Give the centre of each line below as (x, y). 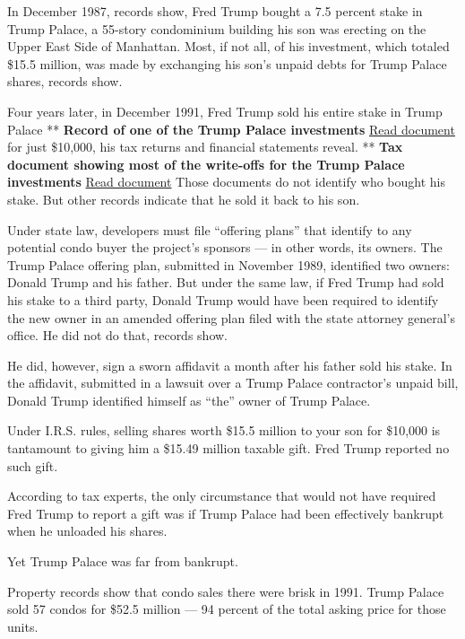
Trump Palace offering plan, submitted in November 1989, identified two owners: (229, 264)
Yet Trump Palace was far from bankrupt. (123, 561)
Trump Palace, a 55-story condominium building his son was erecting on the (217, 28)
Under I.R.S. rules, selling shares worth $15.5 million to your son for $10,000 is (224, 430)
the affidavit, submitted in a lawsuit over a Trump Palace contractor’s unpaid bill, (233, 383)
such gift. (33, 465)
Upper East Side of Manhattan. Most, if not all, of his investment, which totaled (228, 46)
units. (23, 626)
